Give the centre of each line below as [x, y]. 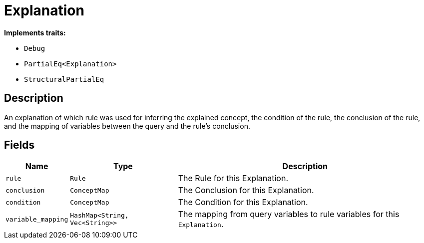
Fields [19, 145]
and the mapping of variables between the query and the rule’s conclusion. [127, 126]
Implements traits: [35, 32]
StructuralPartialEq [64, 79]
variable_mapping [37, 219]
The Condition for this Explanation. [243, 202]
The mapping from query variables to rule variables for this [289, 214]
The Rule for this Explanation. [233, 178]
